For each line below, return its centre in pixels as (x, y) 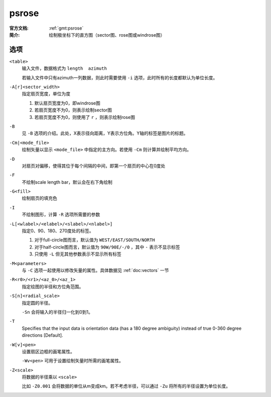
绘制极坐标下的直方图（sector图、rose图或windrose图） (107, 35)
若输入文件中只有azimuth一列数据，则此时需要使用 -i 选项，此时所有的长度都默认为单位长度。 (120, 77)
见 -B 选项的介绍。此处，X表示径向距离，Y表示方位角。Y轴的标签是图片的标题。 (105, 134)
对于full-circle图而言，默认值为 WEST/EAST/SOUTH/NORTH (95, 240)
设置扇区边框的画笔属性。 (48, 351)
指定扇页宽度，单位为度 (46, 94)
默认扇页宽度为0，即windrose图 (67, 103)
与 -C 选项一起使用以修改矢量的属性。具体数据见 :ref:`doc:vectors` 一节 (95, 270)
